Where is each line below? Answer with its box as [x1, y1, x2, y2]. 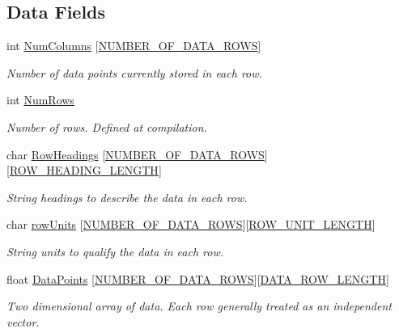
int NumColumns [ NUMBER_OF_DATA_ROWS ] [6, 37, 261, 54]
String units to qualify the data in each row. [6, 242, 224, 259]
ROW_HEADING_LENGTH [9, 162, 159, 179]
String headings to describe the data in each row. [6, 188, 248, 205]
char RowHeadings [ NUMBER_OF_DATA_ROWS [6, 145, 265, 162]
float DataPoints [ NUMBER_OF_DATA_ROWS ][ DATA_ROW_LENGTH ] [6, 270, 389, 287]
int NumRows [6, 91, 74, 108]
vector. [6, 313, 40, 330]
